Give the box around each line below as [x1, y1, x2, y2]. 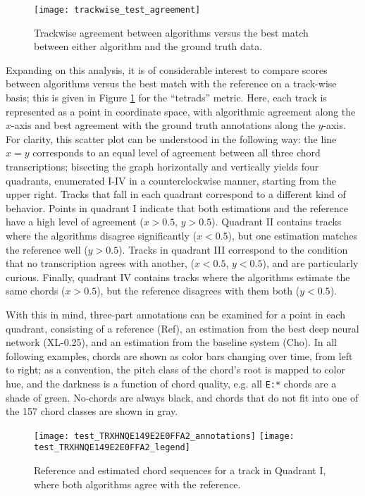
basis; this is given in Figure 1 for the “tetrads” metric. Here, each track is [6, 90, 327, 105]
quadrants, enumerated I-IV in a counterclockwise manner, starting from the [6, 173, 337, 187]
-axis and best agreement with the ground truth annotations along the [11, 118, 315, 132]
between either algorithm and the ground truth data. [34, 39, 263, 54]
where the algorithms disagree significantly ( [6, 228, 197, 242]
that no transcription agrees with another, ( [6, 256, 194, 271]
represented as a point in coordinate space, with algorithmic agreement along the [6, 104, 356, 118]
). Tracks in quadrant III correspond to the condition [118, 242, 348, 256]
